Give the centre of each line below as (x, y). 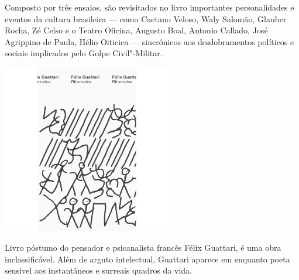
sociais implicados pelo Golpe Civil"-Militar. (84, 53)
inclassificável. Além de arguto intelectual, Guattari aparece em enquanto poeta (147, 259)
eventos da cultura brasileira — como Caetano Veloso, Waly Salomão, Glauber (146, 18)
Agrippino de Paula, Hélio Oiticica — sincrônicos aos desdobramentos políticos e (149, 41)
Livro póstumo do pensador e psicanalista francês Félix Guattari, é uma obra (143, 247)
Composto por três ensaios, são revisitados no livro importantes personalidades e (149, 7)
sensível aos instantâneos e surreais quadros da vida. (98, 270)
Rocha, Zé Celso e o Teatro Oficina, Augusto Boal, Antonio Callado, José (136, 30)
